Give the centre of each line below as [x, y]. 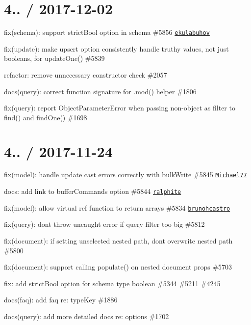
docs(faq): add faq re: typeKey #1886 [61, 300]
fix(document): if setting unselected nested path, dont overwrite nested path [118, 241]
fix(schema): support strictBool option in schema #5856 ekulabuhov [107, 32]
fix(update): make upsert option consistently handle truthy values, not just [116, 48]
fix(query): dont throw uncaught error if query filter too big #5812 [104, 224]
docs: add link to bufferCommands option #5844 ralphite [93, 191]
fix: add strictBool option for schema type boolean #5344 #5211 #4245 [112, 283]
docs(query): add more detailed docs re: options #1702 [87, 316]
